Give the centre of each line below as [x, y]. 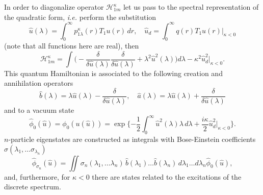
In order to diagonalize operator [54, 7]
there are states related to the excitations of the [167, 176]
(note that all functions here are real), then [72, 46]
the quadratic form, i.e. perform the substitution [80, 17]
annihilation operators [39, 83]
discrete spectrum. [33, 187]
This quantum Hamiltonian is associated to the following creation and [113, 73]
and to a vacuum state [39, 110]
